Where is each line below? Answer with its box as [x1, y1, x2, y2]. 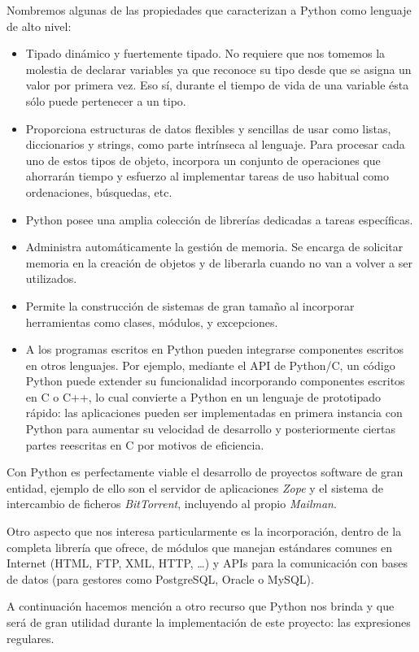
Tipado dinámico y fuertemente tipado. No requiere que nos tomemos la [25, 45, 386, 62]
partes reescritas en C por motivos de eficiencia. [25, 436, 264, 453]
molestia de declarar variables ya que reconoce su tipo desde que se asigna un [25, 60, 412, 77]
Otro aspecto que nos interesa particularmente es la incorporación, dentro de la [7, 523, 402, 540]
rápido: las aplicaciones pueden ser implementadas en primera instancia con [25, 404, 403, 421]
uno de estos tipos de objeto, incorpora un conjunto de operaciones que [25, 151, 381, 168]
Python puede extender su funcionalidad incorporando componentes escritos [25, 372, 405, 389]
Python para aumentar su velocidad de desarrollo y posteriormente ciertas [25, 420, 396, 437]
